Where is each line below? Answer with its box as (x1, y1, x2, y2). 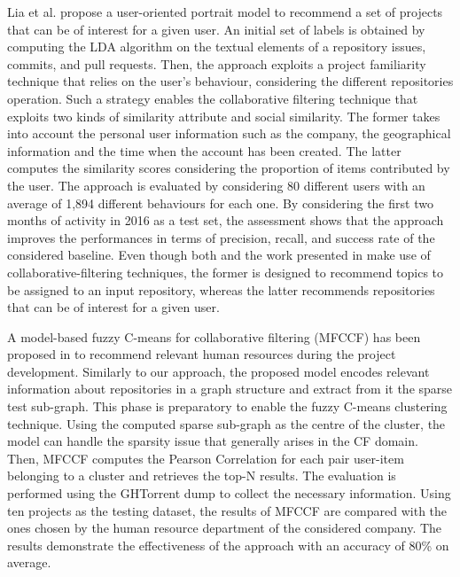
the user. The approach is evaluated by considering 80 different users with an (7, 175, 425, 194)
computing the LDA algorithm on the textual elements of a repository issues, (7, 37, 426, 56)
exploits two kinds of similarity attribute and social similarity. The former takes (7, 106, 441, 125)
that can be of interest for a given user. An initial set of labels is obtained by (7, 19, 425, 38)
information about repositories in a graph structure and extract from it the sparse (7, 379, 453, 398)
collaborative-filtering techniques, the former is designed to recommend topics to (7, 262, 444, 281)
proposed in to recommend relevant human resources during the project (7, 345, 396, 363)
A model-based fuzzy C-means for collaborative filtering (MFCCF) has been (7, 327, 421, 346)
